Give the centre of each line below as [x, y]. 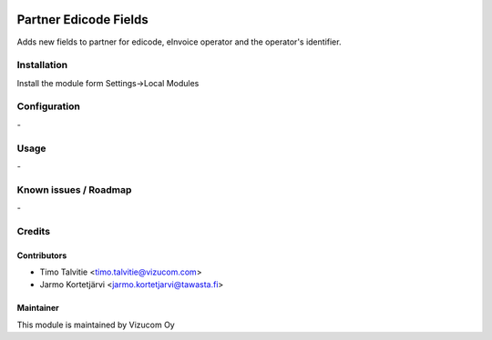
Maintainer [38, 308]
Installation [42, 65]
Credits [33, 231]
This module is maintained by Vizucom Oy [96, 325]
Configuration [49, 106]
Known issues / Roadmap [74, 189]
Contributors [42, 255]
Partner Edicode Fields [83, 20]
